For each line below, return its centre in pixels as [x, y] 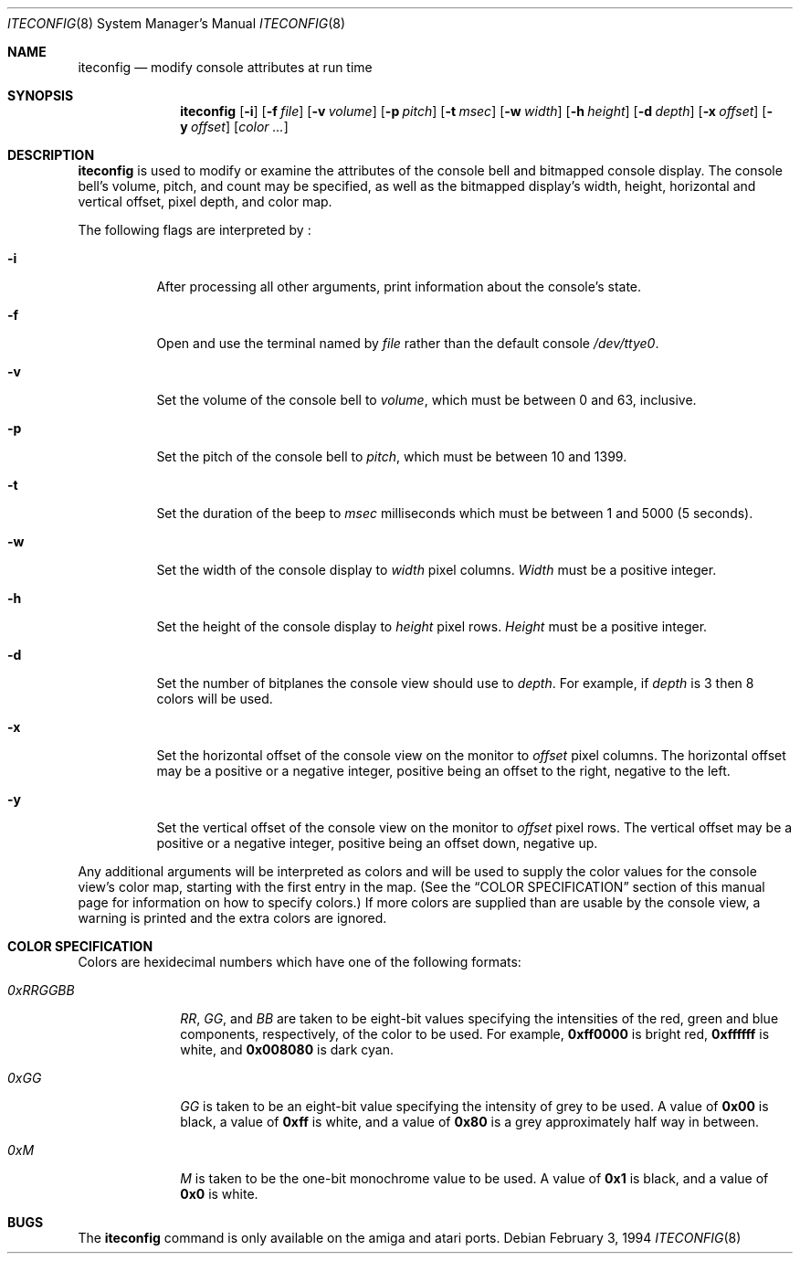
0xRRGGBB [41, 990]
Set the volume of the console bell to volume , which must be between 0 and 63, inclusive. [426, 400]
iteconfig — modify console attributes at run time [225, 67]
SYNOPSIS [41, 95]
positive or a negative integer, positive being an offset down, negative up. [377, 843]
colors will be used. [215, 699]
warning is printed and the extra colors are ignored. [232, 918]
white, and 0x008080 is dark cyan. [287, 1049]
